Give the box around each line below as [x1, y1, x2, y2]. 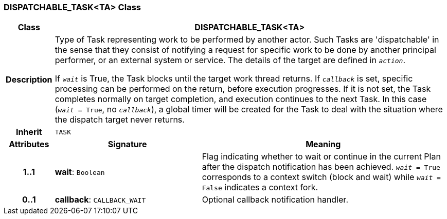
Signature [108, 139, 147, 150]
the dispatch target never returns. [55, 114, 185, 125]
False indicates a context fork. [202, 182, 318, 193]
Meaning [306, 139, 341, 150]
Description [6, 74, 52, 85]
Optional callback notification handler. [202, 194, 348, 205]
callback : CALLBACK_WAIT [55, 194, 146, 205]
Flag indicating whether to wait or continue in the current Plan [202, 151, 441, 162]
